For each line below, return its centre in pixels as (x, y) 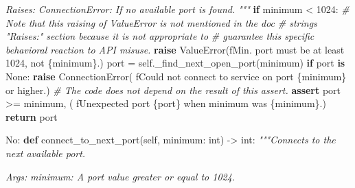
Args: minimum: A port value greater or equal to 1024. (121, 176)
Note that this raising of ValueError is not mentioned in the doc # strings (161, 22)
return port (32, 116)
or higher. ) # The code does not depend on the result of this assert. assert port (173, 90)
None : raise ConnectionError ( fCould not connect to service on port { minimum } (176, 76)
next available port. (46, 153)
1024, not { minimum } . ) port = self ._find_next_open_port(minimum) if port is (175, 63)
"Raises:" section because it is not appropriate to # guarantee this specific (160, 36)
